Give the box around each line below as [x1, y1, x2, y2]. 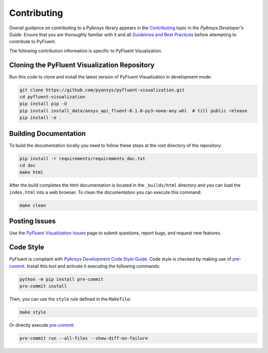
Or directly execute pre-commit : [9, 322, 75, 328]
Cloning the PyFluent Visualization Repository [9, 61, 155, 69]
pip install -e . [19, 115, 62, 121]
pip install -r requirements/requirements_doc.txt [19, 155, 146, 161]
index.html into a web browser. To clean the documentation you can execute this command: [9, 189, 202, 195]
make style [19, 309, 46, 315]
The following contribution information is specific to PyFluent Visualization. [9, 48, 162, 54]
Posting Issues [9, 217, 56, 225]
